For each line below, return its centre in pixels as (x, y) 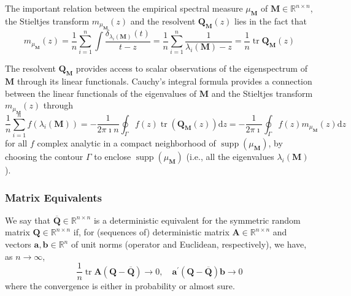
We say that (28, 220)
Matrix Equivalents (53, 197)
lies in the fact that (271, 21)
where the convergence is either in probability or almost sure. (120, 286)
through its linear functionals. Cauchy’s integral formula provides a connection (164, 81)
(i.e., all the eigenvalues (230, 156)
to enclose (113, 156)
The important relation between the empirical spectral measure (124, 8)
